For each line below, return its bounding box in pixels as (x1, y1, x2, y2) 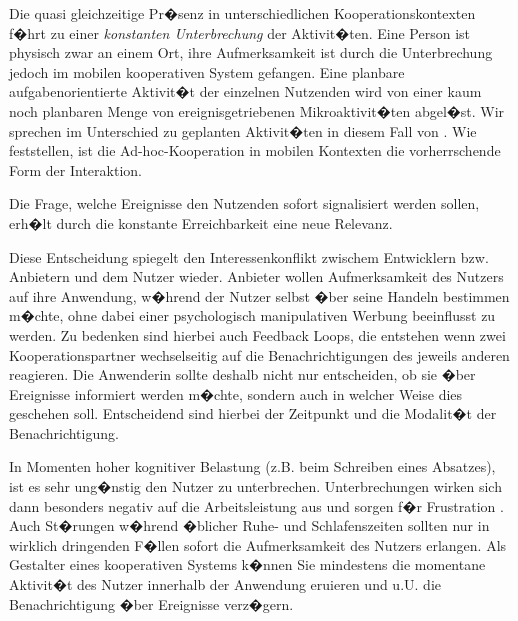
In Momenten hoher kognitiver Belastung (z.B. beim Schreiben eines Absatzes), (9, 456, 496, 477)
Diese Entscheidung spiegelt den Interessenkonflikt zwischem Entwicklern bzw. (9, 246, 489, 267)
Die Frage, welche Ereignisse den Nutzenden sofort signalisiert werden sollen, (9, 193, 480, 214)
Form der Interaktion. (9, 159, 142, 180)
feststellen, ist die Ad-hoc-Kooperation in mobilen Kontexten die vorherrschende (9, 140, 501, 161)
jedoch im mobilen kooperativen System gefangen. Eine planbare (9, 61, 405, 82)
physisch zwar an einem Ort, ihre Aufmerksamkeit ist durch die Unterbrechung (9, 42, 493, 63)
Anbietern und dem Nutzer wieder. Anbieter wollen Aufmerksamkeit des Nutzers (9, 266, 504, 287)
